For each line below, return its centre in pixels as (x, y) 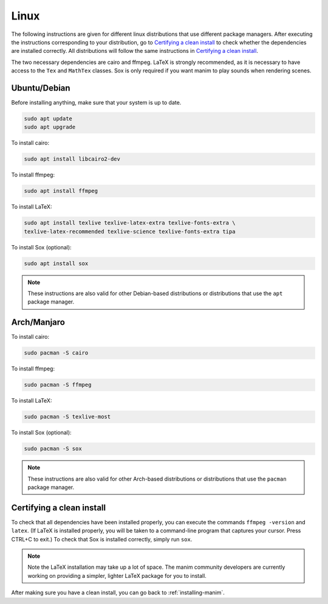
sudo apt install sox (56, 263)
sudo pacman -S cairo (56, 353)
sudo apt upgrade (50, 127)
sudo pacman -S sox (53, 449)
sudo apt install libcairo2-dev (72, 159)
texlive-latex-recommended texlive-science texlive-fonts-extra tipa (130, 231)
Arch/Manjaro (38, 322)
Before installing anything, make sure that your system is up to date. (96, 103)
